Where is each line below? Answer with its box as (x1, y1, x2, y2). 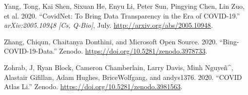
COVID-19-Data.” (4, 46, 57, 56)
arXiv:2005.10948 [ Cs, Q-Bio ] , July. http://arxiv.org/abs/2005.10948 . (4, 20, 213, 30)
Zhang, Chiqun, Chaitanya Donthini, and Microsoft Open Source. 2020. (4, 36, 217, 46)
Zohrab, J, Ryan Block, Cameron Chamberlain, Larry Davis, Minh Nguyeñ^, (4, 62, 233, 72)
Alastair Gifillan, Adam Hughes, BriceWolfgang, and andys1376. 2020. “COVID (4, 72, 242, 82)
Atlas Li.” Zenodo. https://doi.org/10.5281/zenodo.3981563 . (4, 81, 183, 92)
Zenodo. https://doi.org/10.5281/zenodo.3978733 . (59, 46, 208, 56)
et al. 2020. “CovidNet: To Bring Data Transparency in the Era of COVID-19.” (4, 10, 240, 20)
